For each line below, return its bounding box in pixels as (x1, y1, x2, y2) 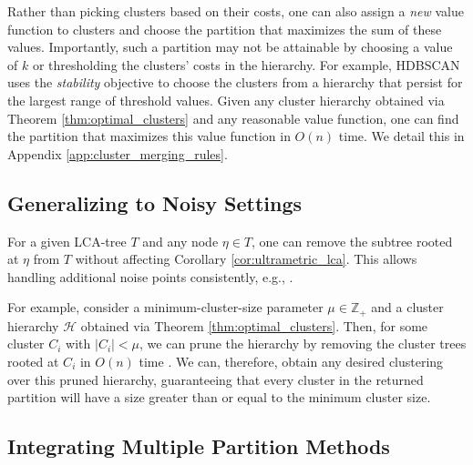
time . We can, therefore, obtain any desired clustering (139, 351, 444, 370)
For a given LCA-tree (7, 231, 127, 250)
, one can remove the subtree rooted (252, 231, 453, 250)
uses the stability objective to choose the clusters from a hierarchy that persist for (7, 73, 463, 92)
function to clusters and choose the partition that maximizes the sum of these (7, 19, 442, 38)
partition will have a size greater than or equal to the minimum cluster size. (7, 388, 431, 407)
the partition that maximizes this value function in (7, 126, 291, 146)
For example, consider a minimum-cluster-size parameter (7, 298, 324, 317)
